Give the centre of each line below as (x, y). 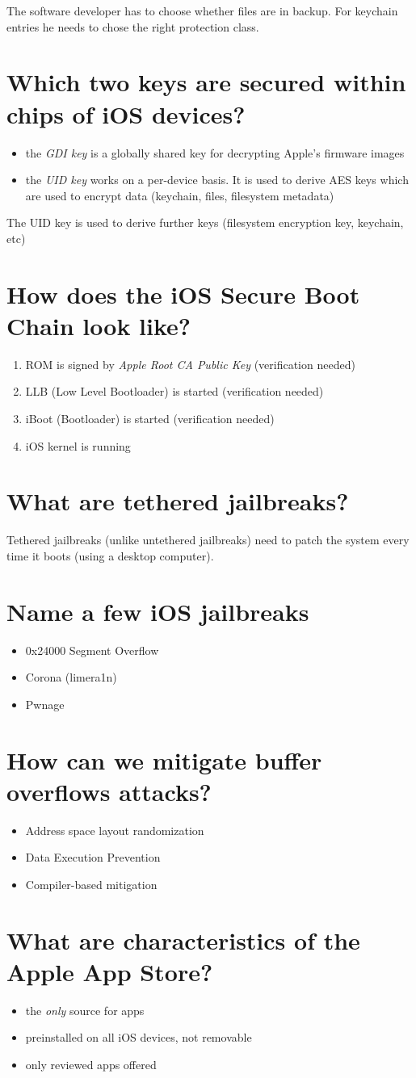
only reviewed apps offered (91, 1064)
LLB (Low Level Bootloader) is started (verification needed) (174, 391)
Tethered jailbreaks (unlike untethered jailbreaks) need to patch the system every (208, 540)
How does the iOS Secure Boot (183, 294)
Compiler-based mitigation (91, 884)
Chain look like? (99, 325)
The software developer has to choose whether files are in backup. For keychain (202, 10)
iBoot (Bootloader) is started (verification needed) (150, 418)
